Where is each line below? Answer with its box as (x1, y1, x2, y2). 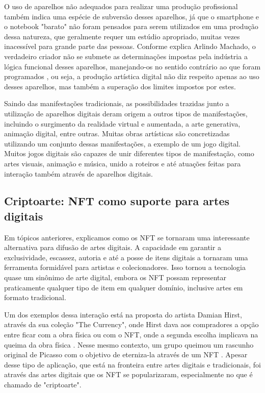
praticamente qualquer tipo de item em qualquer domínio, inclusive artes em (4, 282, 243, 292)
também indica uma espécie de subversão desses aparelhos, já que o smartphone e (4, 11, 259, 21)
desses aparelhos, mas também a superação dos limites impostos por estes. (4, 81, 236, 91)
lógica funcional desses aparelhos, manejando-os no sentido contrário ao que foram (4, 61, 261, 71)
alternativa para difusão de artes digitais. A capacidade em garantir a (4, 242, 221, 253)
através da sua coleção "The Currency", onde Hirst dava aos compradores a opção (4, 319, 259, 330)
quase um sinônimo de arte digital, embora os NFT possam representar (4, 272, 226, 283)
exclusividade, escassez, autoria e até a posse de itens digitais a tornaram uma (4, 252, 248, 262)
